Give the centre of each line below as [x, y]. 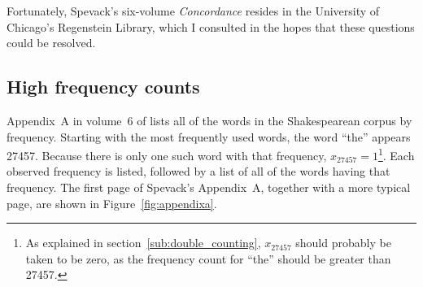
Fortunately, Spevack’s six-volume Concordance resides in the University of [193, 11]
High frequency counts [103, 87]
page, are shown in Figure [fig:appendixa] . [112, 203]
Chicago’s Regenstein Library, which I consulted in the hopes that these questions [211, 26]
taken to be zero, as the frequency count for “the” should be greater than [208, 258]
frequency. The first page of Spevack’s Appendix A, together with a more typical [209, 187]
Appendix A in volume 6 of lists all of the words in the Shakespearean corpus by [209, 120]
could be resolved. [51, 43]
